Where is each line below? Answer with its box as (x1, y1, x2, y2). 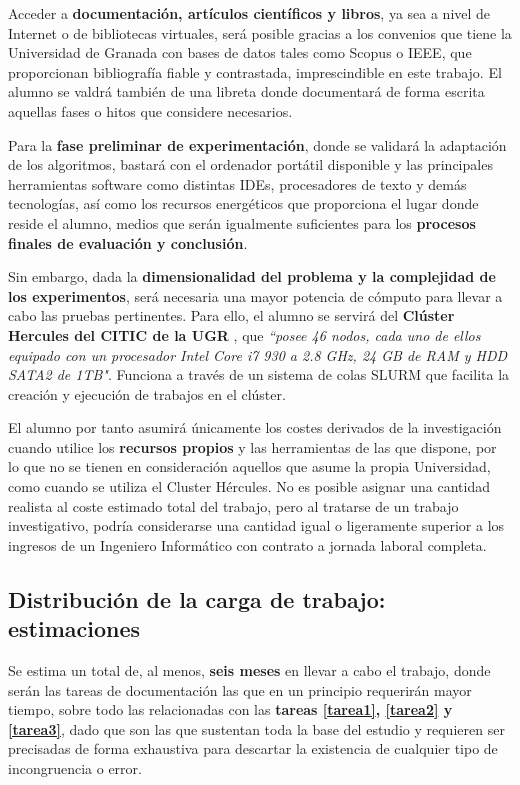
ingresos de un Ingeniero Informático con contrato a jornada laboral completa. (8, 534, 487, 555)
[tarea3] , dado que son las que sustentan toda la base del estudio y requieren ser (8, 718, 505, 739)
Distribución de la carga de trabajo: (8, 583, 386, 614)
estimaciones (8, 613, 141, 644)
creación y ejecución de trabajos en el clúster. (8, 383, 286, 404)
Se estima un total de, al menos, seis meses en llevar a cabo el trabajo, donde (8, 660, 491, 681)
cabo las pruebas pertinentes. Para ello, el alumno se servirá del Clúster (8, 305, 455, 326)
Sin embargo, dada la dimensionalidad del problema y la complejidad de (8, 266, 496, 287)
